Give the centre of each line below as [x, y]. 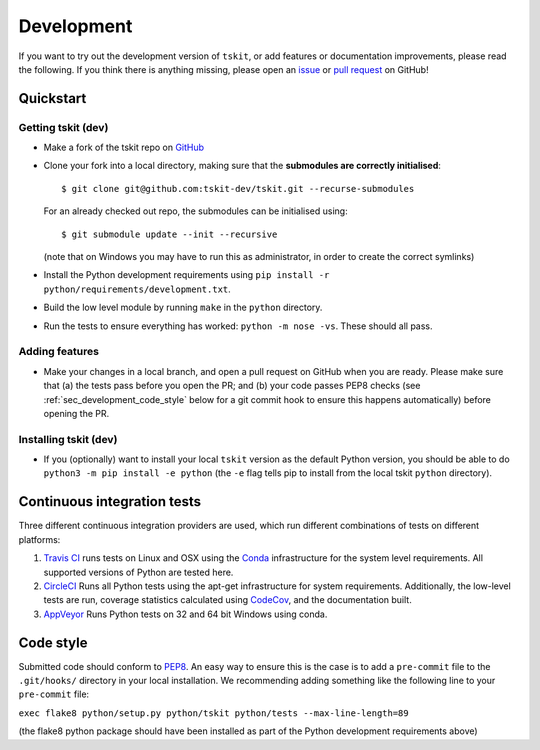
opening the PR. [76, 413]
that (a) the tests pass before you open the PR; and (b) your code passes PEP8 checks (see [232, 386]
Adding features [59, 352]
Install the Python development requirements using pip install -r [186, 275]
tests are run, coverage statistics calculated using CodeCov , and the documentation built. [227, 600]
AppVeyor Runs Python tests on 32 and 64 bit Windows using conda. [185, 614]
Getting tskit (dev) [63, 127]
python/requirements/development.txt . [137, 289]
